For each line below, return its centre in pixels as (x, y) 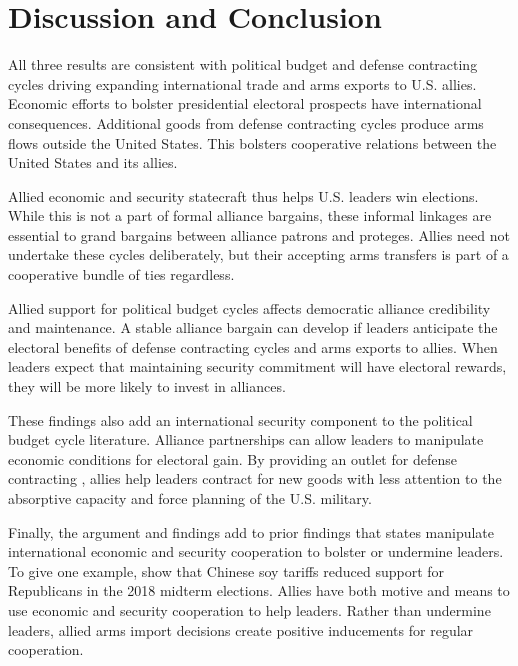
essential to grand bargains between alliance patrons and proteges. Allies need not (259, 234)
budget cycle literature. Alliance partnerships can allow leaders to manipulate (246, 439)
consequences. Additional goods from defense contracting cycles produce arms (246, 122)
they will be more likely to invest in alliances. (147, 386)
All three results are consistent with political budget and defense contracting (243, 64)
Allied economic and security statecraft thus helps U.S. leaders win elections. (243, 195)
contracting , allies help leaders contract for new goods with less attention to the (255, 478)
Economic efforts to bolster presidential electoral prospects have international (245, 103)
